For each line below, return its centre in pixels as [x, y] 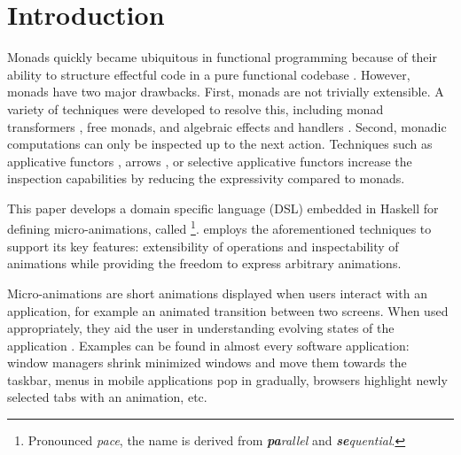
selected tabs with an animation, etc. [107, 397]
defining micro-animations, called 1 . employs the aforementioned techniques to [219, 227]
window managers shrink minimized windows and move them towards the [207, 362]
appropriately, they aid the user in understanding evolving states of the [201, 328]
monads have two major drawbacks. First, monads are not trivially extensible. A [226, 92]
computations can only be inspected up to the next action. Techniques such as [220, 144]
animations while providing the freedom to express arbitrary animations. [204, 263]
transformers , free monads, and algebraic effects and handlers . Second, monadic [227, 126]
